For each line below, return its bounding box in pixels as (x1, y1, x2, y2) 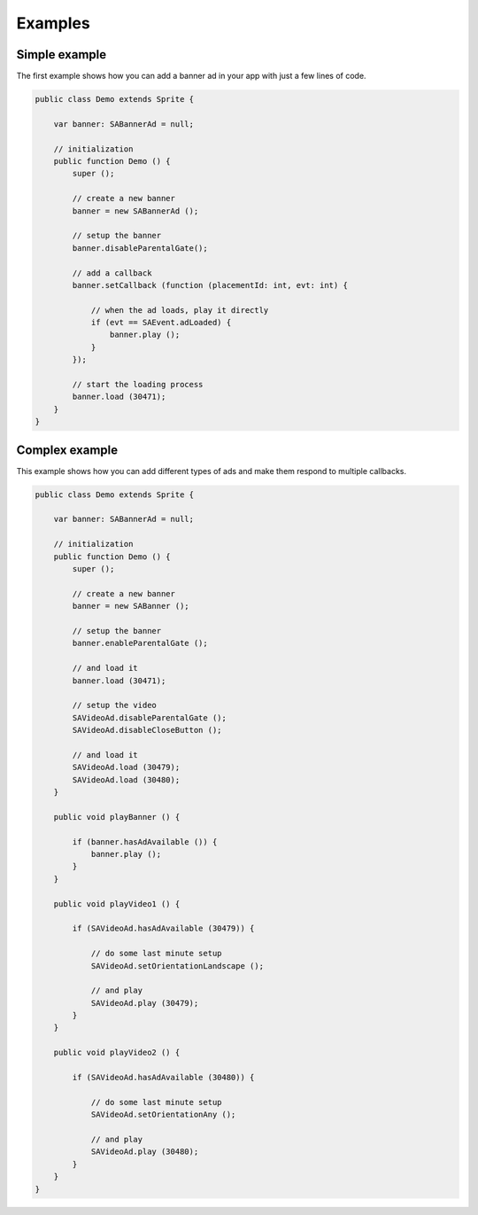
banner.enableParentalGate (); (72, 638, 208, 649)
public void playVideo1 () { (53, 899, 181, 908)
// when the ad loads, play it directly (90, 305, 269, 315)
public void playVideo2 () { (53, 1048, 181, 1058)
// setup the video (72, 700, 157, 711)
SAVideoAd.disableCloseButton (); (72, 725, 222, 736)
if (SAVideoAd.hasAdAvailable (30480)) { (72, 1072, 255, 1083)
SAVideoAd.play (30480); (90, 1147, 199, 1157)
